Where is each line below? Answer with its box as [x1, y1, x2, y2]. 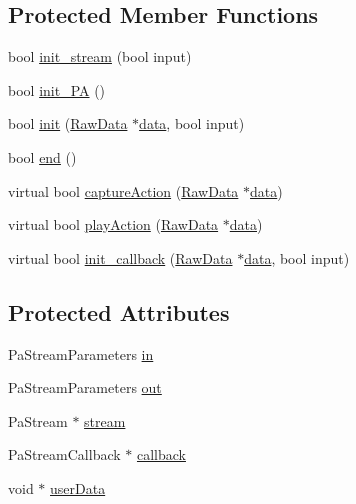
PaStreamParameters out [8, 377, 162, 398]
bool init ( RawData [8, 113, 128, 134]
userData [50, 477, 106, 498]
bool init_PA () [8, 79, 106, 100]
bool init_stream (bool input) [8, 46, 192, 67]
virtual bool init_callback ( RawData [8, 247, 233, 268]
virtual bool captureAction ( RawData [8, 180, 239, 201]
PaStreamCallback [8, 444, 121, 465]
